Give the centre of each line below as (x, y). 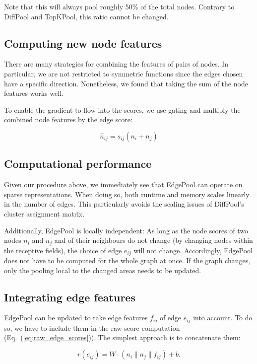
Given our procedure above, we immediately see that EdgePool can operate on (123, 184)
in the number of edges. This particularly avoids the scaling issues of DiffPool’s (124, 204)
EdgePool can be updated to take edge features (76, 318)
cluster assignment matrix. (44, 213)
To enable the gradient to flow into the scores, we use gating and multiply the (122, 109)
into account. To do (223, 318)
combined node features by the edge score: (68, 119)
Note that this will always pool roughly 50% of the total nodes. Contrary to (119, 6)
